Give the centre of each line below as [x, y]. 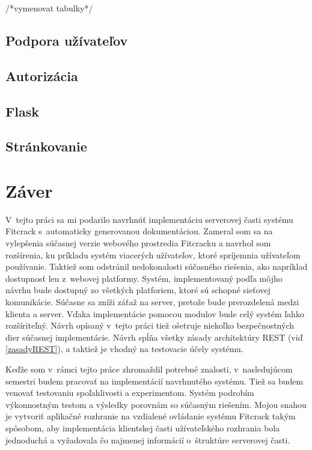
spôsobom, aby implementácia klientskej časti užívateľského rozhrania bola [143, 427]
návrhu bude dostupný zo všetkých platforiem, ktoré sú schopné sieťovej [138, 290]
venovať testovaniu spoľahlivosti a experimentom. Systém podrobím [130, 393]
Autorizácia [42, 75]
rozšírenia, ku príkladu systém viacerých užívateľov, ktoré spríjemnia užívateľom [153, 254]
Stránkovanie [46, 146]
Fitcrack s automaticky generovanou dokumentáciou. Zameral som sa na [139, 231]
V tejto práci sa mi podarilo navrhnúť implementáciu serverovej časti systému [149, 219]
